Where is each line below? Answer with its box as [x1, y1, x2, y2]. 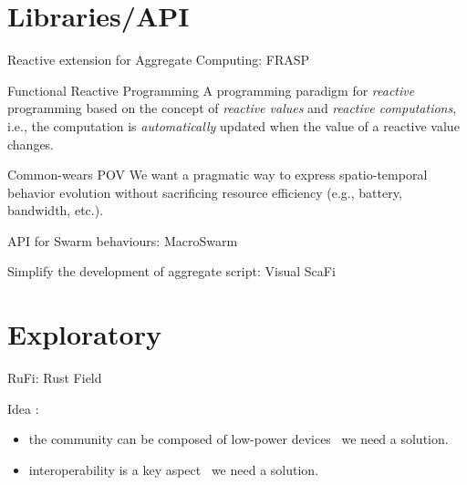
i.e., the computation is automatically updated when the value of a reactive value [7, 116, 460, 135]
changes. [7, 134, 55, 153]
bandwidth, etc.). [7, 201, 104, 220]
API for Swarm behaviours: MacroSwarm [7, 231, 238, 250]
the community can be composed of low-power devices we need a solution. [28, 429, 449, 449]
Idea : [7, 398, 39, 418]
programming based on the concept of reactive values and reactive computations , [7, 98, 457, 118]
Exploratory [7, 315, 161, 353]
